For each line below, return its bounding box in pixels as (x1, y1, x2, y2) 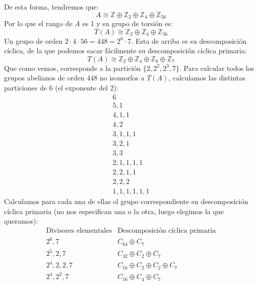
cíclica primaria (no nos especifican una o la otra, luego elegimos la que (4, 206, 224, 216)
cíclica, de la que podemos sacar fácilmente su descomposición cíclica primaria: (4, 45, 247, 56)
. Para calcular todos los (179, 62, 254, 73)
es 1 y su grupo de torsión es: (82, 18, 173, 29)
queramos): (4, 216, 38, 226)
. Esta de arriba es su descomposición (131, 35, 247, 46)
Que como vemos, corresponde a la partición (4, 62, 141, 73)
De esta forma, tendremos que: (4, 2, 99, 12)
